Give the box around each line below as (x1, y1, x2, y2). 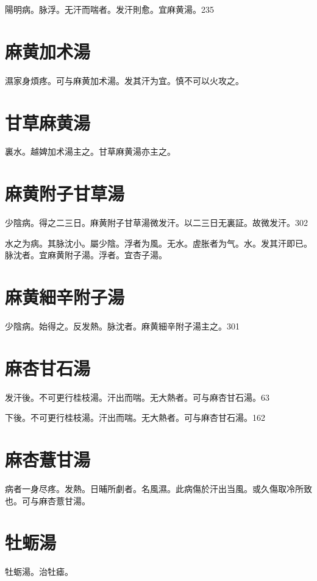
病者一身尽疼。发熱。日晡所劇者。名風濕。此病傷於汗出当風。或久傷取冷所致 (5, 482, 312, 495)
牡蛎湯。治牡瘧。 (5, 565, 73, 578)
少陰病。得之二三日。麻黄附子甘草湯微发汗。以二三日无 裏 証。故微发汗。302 (5, 216, 308, 229)
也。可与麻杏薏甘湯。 (5, 494, 90, 507)
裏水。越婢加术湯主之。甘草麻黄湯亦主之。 (5, 145, 176, 158)
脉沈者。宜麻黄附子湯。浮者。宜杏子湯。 (5, 248, 167, 261)
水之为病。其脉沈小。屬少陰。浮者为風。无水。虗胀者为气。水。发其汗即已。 (5, 236, 312, 249)
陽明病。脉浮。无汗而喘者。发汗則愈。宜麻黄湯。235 (5, 3, 214, 15)
